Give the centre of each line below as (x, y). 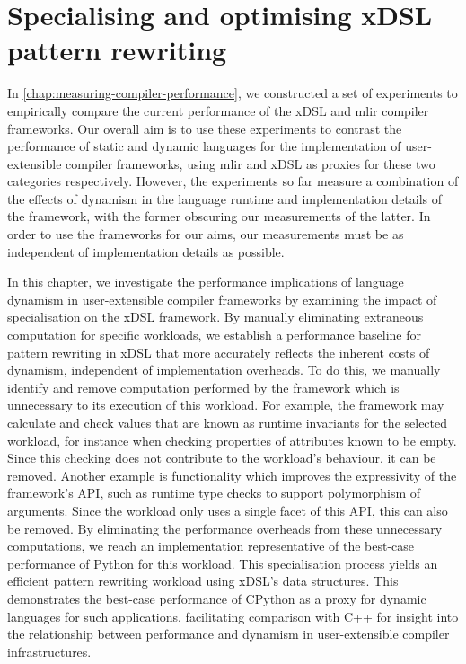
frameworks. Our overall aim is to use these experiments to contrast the (205, 128)
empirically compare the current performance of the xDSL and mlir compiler (218, 110)
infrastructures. (49, 651)
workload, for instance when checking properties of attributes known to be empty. (232, 440)
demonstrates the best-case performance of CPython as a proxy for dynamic (217, 598)
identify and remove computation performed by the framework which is (203, 387)
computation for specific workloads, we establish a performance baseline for (215, 335)
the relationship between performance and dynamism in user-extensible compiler (229, 634)
